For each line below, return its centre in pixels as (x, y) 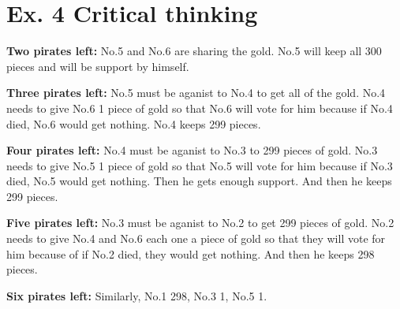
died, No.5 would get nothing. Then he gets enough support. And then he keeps (199, 181)
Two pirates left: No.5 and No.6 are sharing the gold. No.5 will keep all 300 (194, 51)
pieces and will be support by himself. (98, 66)
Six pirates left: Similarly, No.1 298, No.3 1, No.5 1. (137, 295)
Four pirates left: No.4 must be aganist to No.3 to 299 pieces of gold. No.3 (192, 150)
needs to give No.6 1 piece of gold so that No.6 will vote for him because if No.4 (200, 108)
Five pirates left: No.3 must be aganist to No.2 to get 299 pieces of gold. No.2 (200, 223)
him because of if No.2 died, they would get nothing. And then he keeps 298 (191, 253)
